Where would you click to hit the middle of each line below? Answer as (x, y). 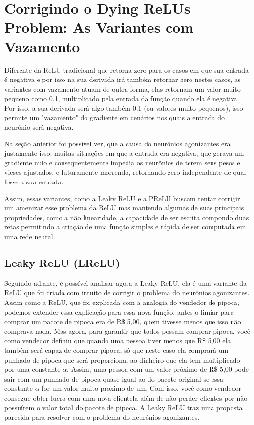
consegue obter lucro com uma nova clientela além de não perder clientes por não (126, 397)
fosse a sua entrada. (34, 182)
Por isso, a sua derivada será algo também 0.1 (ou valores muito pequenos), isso (124, 108)
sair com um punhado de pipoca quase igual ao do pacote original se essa (114, 378)
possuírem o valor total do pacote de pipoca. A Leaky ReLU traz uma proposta (124, 407)
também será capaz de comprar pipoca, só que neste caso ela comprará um (116, 350)
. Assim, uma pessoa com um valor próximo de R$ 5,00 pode (158, 369)
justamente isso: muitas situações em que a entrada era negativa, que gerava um (124, 153)
